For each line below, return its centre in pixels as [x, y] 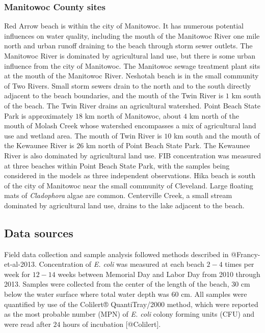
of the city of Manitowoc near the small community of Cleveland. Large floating [129, 185]
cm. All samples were [214, 294]
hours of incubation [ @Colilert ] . [112, 324]
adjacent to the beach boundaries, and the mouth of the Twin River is [114, 95]
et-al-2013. [20, 264]
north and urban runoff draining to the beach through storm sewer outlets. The [128, 46]
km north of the [214, 115]
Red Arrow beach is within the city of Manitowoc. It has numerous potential [124, 26]
